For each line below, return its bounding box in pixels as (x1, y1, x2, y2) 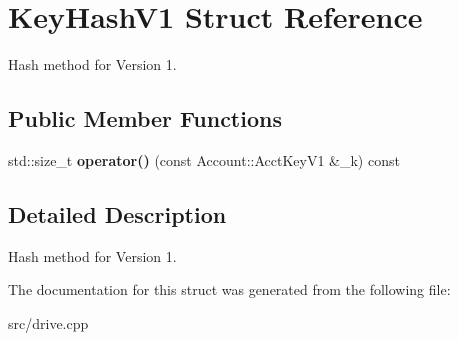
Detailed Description (8, 198, 227, 229)
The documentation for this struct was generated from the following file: (8, 279, 451, 300)
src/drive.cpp (8, 312, 89, 333)
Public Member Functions (8, 103, 282, 134)
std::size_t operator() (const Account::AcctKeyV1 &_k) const (8, 149, 400, 170)
